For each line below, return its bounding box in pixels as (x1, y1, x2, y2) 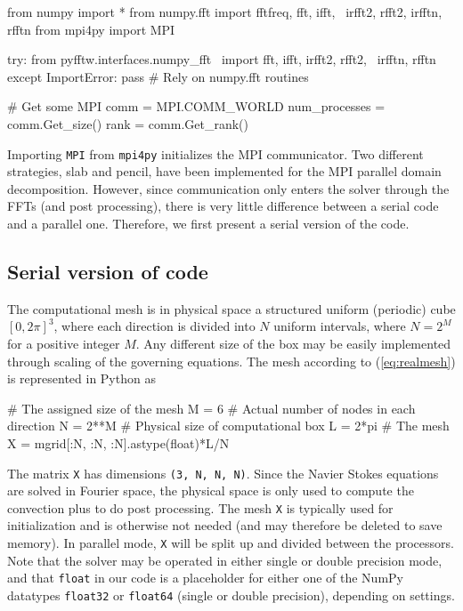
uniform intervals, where (273, 317, 406, 335)
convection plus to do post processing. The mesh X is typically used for (7, 498, 394, 517)
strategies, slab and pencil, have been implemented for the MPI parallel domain (7, 162, 442, 181)
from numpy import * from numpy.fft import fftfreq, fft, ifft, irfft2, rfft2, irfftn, (7, 3, 443, 20)
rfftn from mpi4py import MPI (7, 20, 175, 38)
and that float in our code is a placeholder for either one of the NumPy (7, 568, 403, 587)
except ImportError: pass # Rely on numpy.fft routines (7, 67, 309, 85)
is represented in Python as (7, 369, 156, 388)
